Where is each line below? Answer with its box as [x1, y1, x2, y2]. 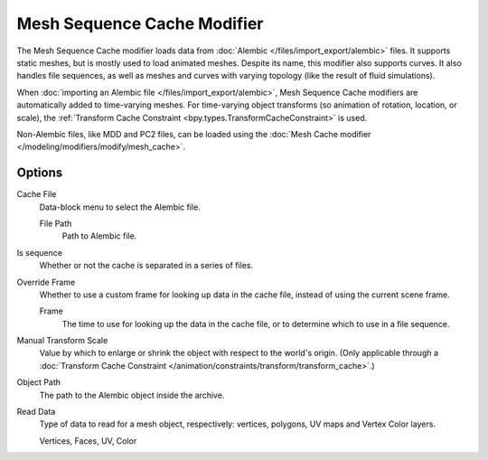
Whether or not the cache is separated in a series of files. [39, 260, 253, 271]
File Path [39, 218, 72, 229]
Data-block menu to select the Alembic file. [39, 202, 201, 212]
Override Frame [16, 277, 76, 287]
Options [16, 165, 63, 181]
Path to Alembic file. [61, 230, 137, 241]
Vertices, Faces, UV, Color [39, 435, 137, 446]
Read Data [16, 407, 56, 418]
